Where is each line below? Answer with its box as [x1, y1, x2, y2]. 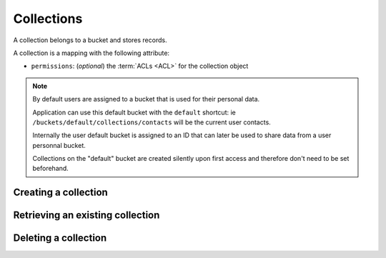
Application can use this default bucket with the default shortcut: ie [32, 108, 236, 116]
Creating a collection [13, 187, 109, 199]
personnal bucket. [32, 141, 86, 149]
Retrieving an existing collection [13, 209, 160, 222]
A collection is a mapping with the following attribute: [13, 49, 170, 57]
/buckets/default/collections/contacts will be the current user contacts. [32, 118, 271, 126]
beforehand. [32, 164, 69, 173]
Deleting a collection [13, 232, 107, 244]
